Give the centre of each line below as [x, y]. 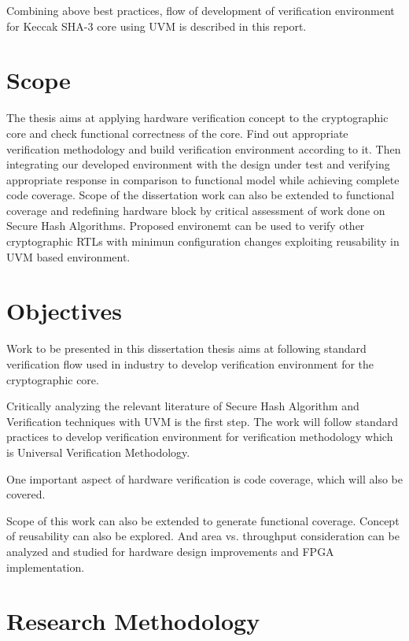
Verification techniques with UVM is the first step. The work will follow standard [202, 421]
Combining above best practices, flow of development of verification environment [201, 10]
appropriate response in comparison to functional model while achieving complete [203, 179]
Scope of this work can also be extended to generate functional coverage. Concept [203, 520]
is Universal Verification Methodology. [98, 452]
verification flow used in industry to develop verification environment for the [190, 363]
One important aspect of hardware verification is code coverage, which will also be [205, 478]
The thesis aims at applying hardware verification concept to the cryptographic [197, 118]
